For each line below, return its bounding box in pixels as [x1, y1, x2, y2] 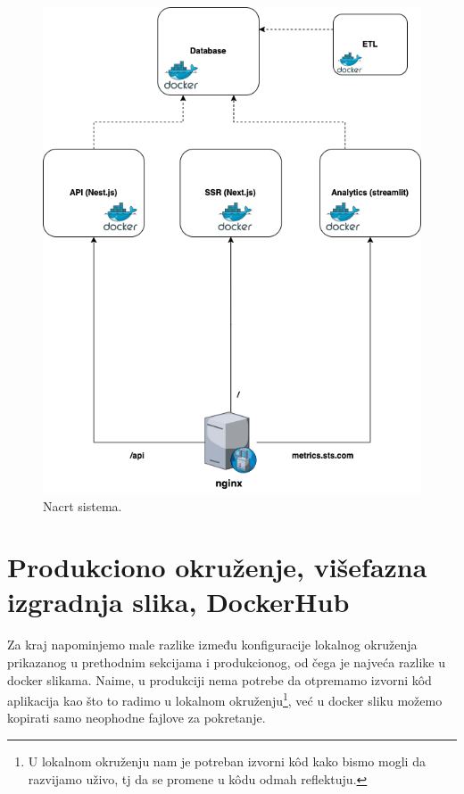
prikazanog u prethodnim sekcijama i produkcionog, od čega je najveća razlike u [7, 653, 446, 672]
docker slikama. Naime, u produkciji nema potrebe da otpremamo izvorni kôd [7, 670, 432, 689]
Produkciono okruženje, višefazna [7, 549, 427, 585]
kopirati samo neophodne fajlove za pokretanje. [7, 708, 266, 727]
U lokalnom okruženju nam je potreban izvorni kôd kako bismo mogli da [28, 752, 426, 771]
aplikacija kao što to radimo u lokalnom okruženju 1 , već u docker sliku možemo [7, 689, 443, 709]
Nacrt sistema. [43, 496, 122, 515]
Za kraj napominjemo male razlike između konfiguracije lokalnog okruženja [7, 635, 418, 654]
